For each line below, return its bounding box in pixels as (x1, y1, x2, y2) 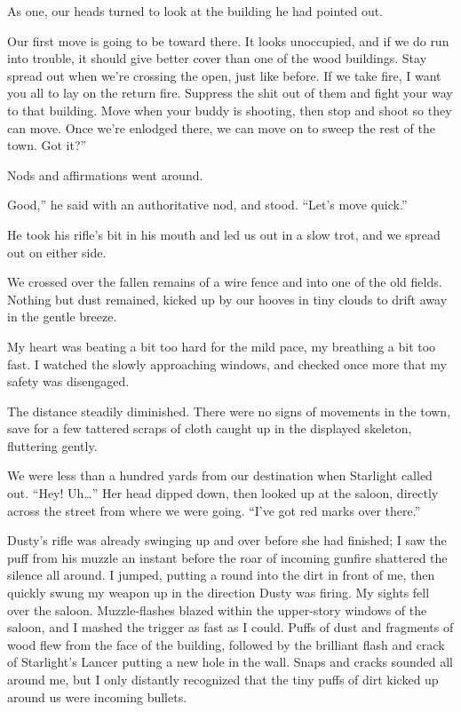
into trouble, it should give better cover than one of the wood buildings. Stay (7, 49, 427, 67)
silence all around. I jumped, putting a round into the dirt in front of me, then (7, 566, 435, 584)
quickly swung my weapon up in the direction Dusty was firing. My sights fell (7, 583, 430, 602)
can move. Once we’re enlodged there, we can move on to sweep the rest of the (7, 118, 435, 137)
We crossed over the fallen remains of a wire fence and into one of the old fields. (7, 273, 442, 291)
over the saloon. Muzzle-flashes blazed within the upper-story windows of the (7, 600, 427, 619)
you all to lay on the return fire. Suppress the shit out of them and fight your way (7, 83, 453, 102)
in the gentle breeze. (7, 307, 117, 326)
